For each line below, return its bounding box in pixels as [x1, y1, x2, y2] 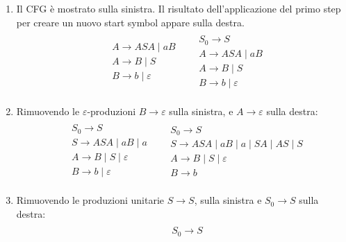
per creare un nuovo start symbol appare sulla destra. [16, 15, 245, 29]
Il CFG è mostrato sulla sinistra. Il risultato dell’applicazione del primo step [16, 1, 341, 15]
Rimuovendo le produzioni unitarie [16, 193, 165, 207]
